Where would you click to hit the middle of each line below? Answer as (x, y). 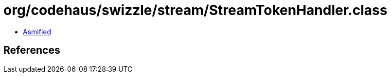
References (32, 50)
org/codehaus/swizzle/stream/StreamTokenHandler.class (195, 10)
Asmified (37, 31)
